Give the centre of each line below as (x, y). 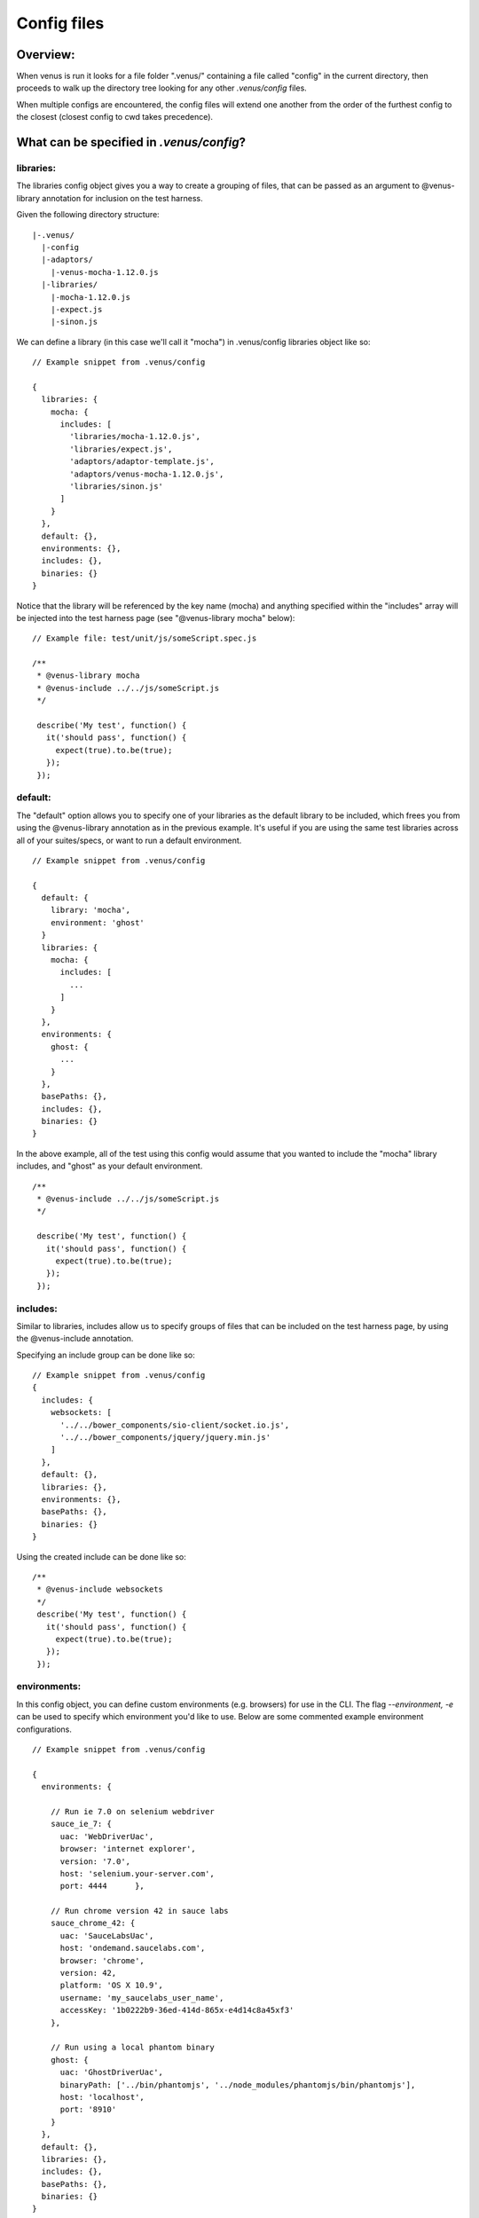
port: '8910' (88, 2110)
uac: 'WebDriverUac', (107, 1836)
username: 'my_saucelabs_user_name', (142, 1998)
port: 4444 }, (102, 1886)
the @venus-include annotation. (75, 1339)
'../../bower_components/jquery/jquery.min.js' (165, 1438)
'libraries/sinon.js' (117, 486)
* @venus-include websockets (100, 1589)
